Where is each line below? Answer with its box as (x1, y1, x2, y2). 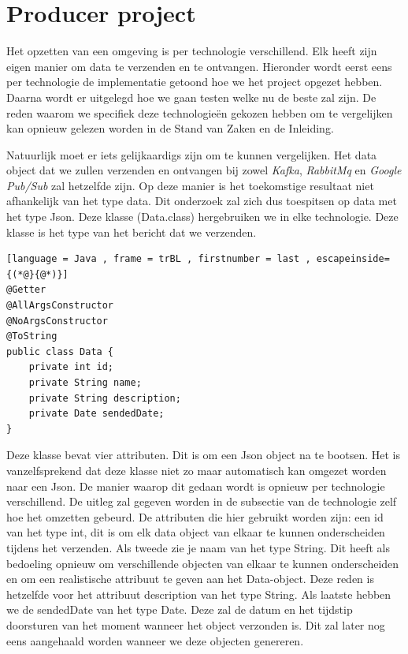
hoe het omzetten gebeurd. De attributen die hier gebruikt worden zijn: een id (6, 508, 384, 525)
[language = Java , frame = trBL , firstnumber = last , (6, 253, 311, 265)
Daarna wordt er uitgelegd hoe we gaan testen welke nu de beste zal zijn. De (6, 88, 376, 105)
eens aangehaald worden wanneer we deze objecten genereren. (6, 632, 304, 648)
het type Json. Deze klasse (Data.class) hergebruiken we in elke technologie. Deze (6, 208, 399, 225)
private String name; (28, 377, 142, 388)
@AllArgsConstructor (6, 300, 114, 312)
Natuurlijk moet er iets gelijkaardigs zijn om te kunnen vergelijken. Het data (6, 146, 377, 163)
